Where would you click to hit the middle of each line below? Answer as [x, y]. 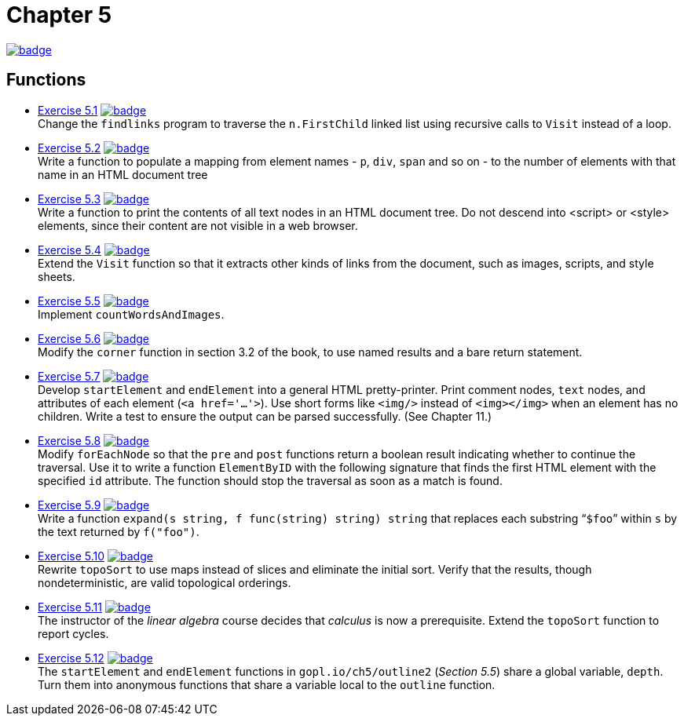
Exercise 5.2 [69, 148]
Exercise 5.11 [70, 607]
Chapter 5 [59, 15]
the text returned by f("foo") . [119, 531]
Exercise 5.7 [69, 376]
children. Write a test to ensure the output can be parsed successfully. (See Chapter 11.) [265, 416]
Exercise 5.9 [69, 505]
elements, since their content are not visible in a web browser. [198, 225]
